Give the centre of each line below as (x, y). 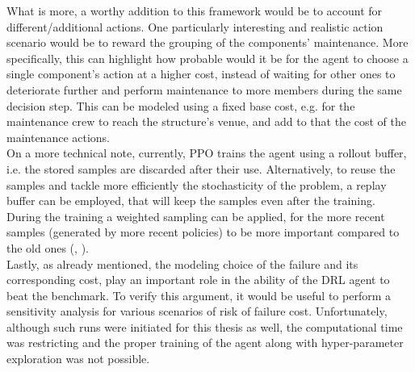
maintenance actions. (59, 137)
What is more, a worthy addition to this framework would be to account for (195, 10)
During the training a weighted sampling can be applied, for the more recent (196, 216)
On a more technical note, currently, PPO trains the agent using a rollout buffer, (207, 153)
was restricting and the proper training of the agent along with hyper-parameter (205, 343)
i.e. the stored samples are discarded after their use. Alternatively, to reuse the (201, 168)
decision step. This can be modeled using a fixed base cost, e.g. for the (181, 105)
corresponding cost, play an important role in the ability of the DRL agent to (198, 280)
